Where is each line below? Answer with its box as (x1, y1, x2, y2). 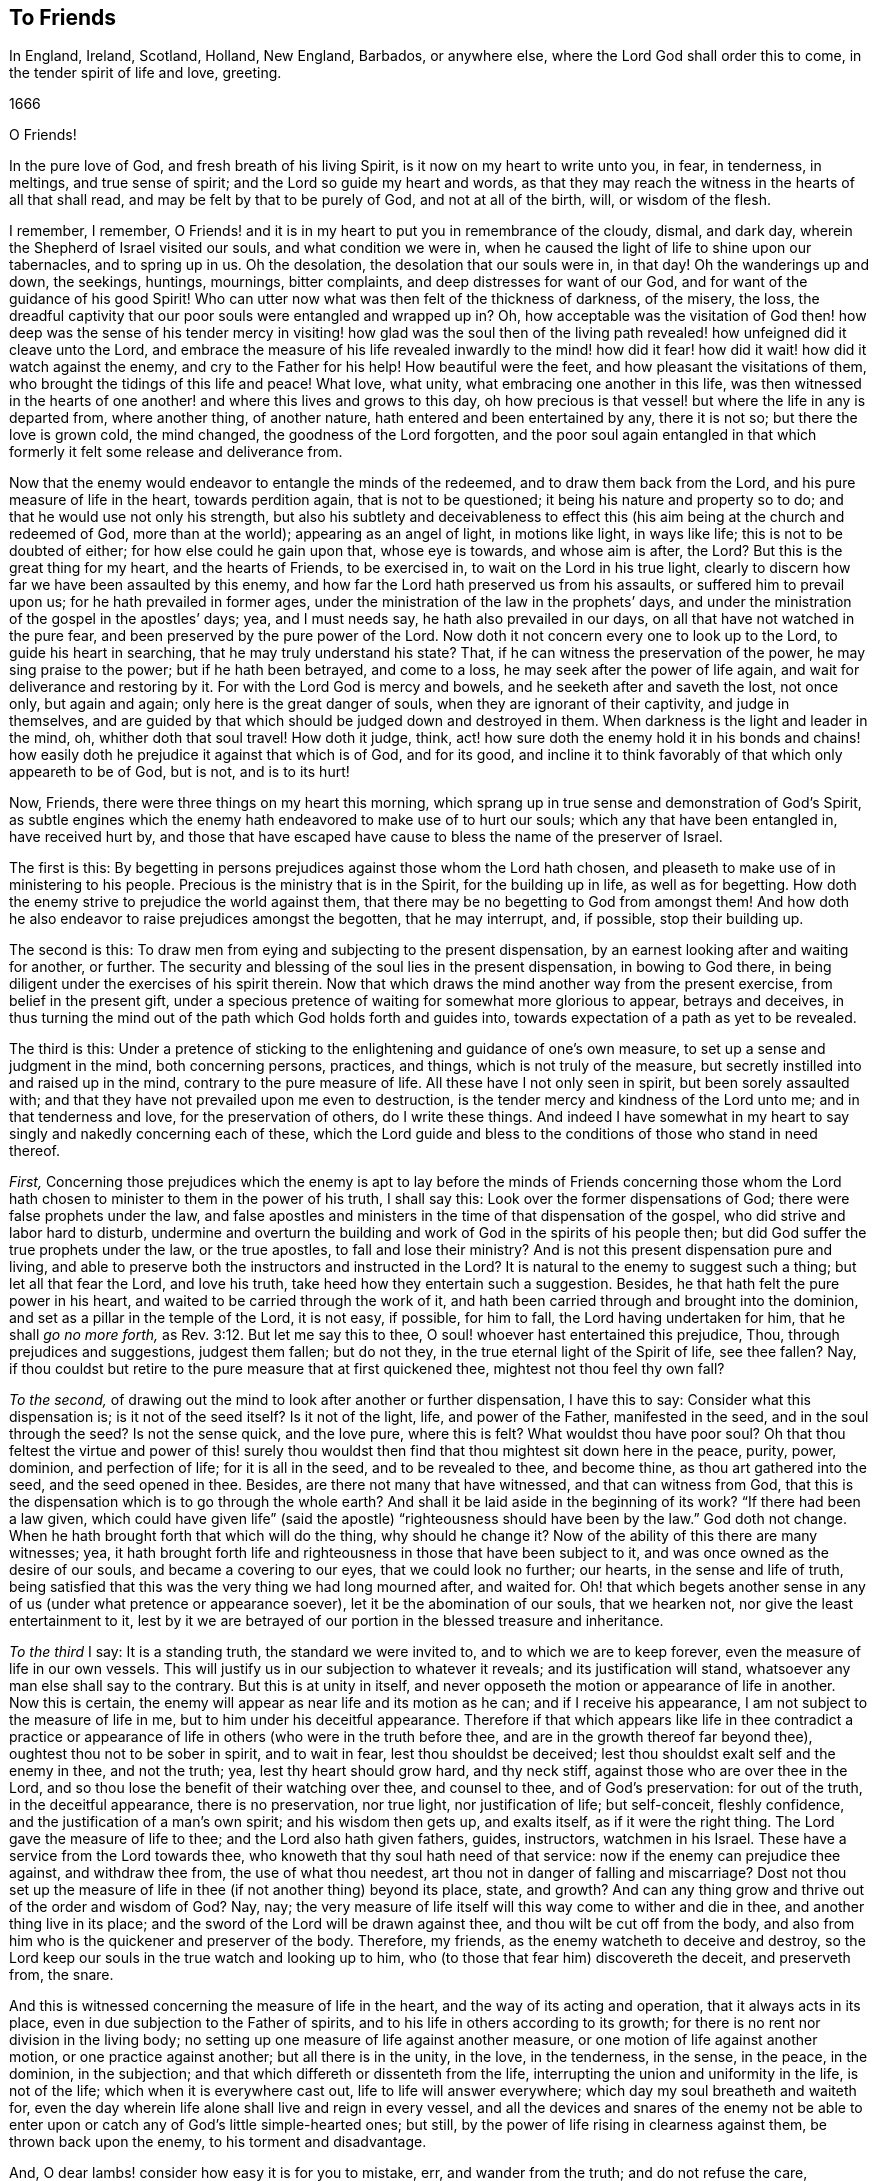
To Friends (9, 5, 117, 30)
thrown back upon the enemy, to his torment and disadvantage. (9, 2133, 427, 2151)
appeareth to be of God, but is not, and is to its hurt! (9, 763, 350, 781)
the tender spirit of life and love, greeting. (9, 64, 282, 82)
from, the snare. (9, 1966, 114, 1984)
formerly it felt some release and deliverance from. (9, 443, 343, 461)
